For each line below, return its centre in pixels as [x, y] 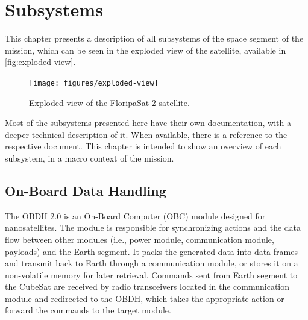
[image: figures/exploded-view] [94, 83]
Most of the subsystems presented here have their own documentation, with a [148, 123]
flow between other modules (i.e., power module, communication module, [140, 239]
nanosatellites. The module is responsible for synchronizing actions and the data [153, 227]
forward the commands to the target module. [88, 310]
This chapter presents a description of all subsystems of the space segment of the [154, 38]
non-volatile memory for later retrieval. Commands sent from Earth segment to [151, 275]
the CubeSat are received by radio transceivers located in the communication [147, 287]
